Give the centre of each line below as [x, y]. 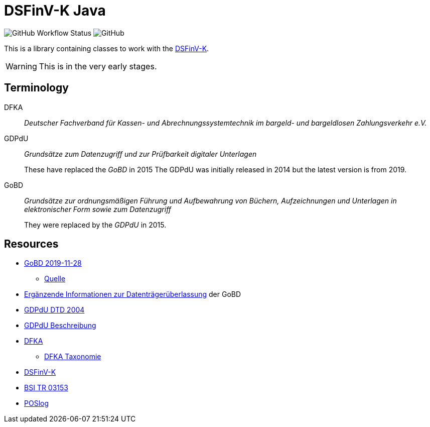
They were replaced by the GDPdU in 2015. [95, 225]
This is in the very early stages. [98, 66]
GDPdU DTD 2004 [54, 310]
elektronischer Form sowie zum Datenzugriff [98, 209]
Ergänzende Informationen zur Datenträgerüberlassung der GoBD [133, 294]
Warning [21, 66]
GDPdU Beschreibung [60, 326]
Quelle [55, 279]
